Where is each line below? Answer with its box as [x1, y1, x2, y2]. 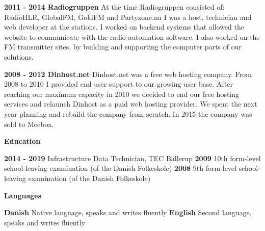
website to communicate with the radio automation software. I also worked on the [4, 31, 260, 42]
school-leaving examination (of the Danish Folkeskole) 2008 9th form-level [4, 163, 236, 173]
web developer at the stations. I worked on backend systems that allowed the [4, 21, 244, 32]
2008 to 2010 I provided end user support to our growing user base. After [4, 79, 233, 89]
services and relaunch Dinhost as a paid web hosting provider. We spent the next [4, 98, 257, 109]
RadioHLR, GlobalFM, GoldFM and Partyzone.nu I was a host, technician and [4, 11, 252, 22]
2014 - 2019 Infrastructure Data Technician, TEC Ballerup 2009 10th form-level [4, 152, 261, 163]
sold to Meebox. [4, 118, 54, 129]
